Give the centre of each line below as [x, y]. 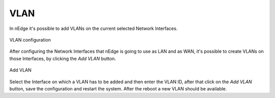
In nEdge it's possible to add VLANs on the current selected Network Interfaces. [93, 28]
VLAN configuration [30, 40]
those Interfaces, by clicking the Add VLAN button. [63, 58]
